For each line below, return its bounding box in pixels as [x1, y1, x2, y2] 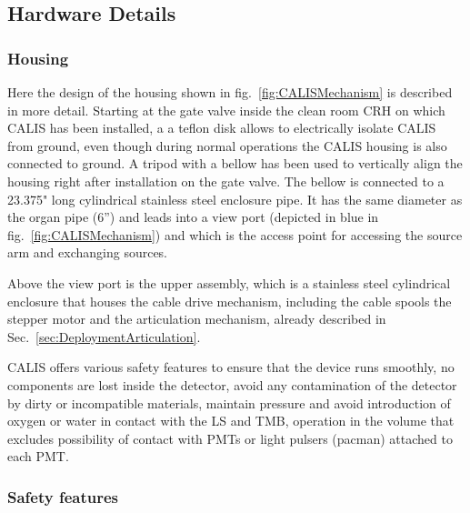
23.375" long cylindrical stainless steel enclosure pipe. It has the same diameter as [7, 189, 463, 208]
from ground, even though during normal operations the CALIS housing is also [7, 136, 447, 155]
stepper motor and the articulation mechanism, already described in [7, 309, 386, 328]
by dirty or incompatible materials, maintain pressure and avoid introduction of [7, 393, 451, 412]
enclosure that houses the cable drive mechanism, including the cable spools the [7, 291, 452, 310]
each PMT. [7, 447, 69, 466]
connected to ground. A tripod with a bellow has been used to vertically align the [7, 154, 463, 173]
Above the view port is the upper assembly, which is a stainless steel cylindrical [7, 273, 451, 292]
